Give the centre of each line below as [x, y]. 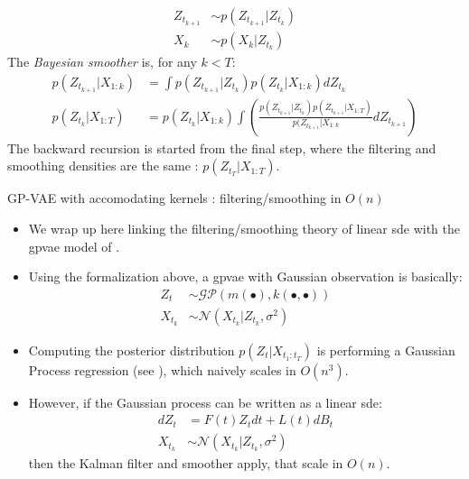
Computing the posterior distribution [131, 350]
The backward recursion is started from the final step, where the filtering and [222, 147]
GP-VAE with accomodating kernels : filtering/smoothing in [174, 198]
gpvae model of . [74, 246]
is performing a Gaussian [386, 350]
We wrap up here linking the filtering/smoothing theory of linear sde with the [244, 228]
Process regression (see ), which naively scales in [162, 369]
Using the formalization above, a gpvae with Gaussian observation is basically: [245, 276]
